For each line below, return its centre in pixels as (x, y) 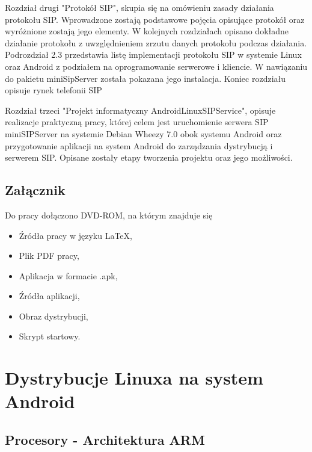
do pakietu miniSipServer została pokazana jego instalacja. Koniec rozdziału (145, 78)
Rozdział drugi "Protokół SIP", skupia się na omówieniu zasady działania (139, 7)
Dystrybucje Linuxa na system (134, 378)
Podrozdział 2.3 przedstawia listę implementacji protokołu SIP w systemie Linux (153, 54)
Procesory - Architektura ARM (105, 440)
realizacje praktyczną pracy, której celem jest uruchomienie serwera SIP (137, 122)
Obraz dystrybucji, (54, 316)
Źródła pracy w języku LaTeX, (75, 235)
